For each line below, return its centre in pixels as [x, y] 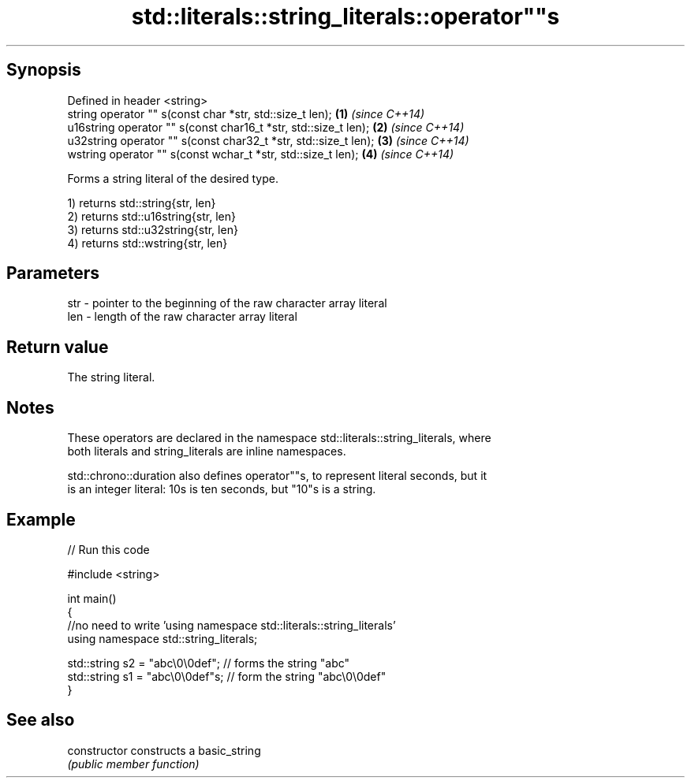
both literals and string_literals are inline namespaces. [207, 451]
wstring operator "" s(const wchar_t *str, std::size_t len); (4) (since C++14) [261, 154]
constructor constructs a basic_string [164, 750]
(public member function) [133, 764]
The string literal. [111, 377]
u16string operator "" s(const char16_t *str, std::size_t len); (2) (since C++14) [266, 127]
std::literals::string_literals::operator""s [345, 17]
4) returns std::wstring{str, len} [148, 243]
